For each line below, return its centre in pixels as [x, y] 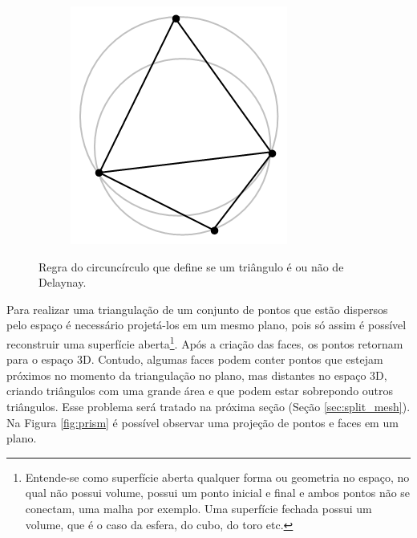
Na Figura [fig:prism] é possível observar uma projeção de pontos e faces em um [202, 422]
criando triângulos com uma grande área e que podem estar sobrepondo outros [200, 391]
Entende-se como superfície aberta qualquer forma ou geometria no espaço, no [217, 477]
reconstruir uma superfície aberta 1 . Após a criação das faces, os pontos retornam [205, 342]
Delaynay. [63, 282]
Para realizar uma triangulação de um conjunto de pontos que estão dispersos [197, 309]
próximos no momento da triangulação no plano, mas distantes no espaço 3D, [197, 375]
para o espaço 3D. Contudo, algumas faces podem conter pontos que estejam [195, 359]
